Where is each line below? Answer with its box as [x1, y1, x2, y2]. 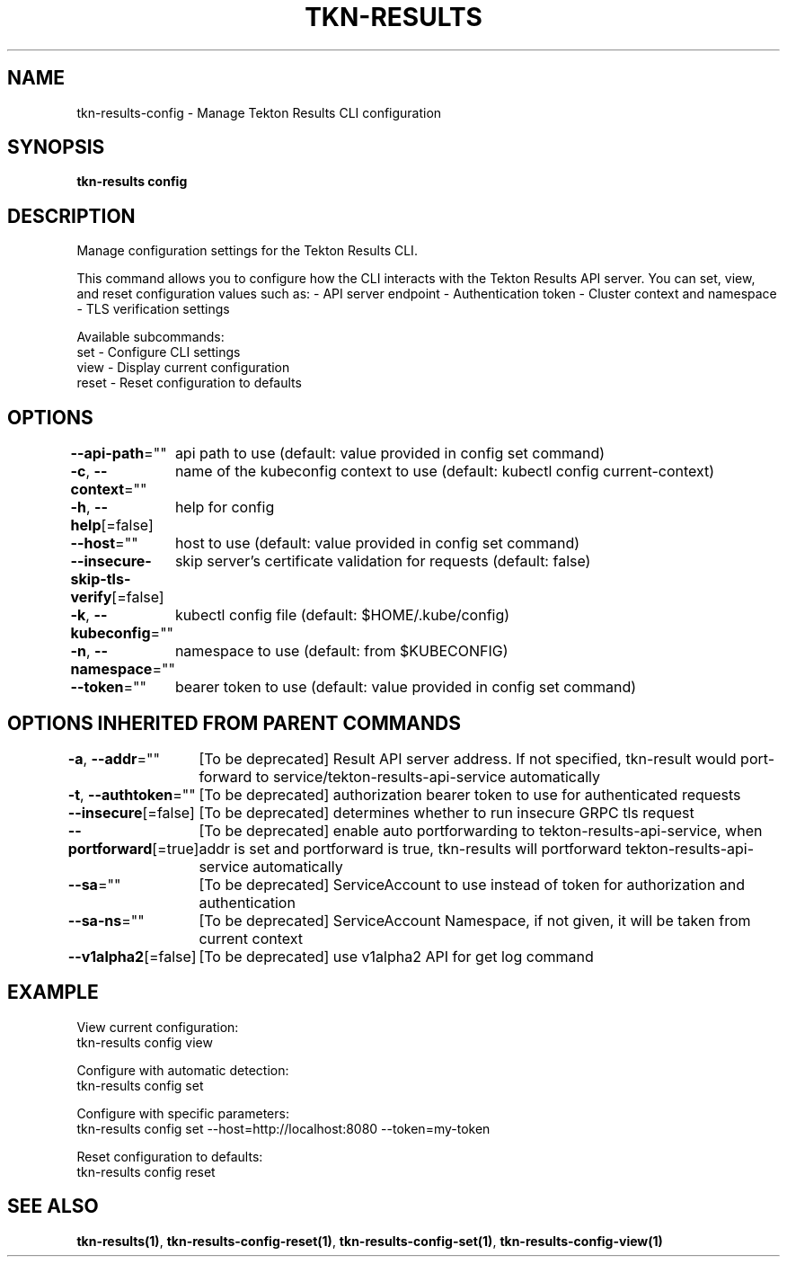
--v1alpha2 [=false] [67, 947, 197, 966]
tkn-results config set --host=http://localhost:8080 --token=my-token [76, 1120, 491, 1136]
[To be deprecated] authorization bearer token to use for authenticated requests [199, 785, 741, 804]
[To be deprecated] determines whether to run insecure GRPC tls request [199, 803, 694, 822]
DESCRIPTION [7, 204, 136, 227]
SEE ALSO [7, 1195, 99, 1218]
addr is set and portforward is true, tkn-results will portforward [199, 839, 622, 858]
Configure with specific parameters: [76, 1105, 289, 1121]
